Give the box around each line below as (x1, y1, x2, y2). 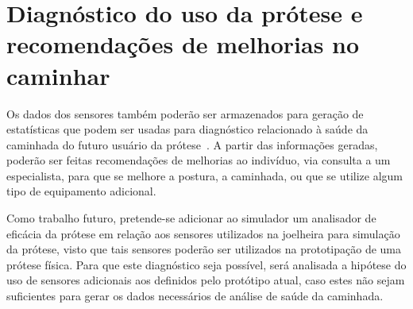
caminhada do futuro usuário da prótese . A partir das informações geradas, (6, 136, 378, 153)
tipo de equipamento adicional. (6, 183, 156, 199)
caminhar (6, 59, 110, 91)
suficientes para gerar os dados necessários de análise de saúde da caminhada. (6, 288, 384, 304)
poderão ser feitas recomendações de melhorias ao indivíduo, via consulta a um (6, 152, 391, 168)
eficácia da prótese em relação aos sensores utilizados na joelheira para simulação (6, 225, 400, 241)
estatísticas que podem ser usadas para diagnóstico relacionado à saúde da (6, 121, 369, 137)
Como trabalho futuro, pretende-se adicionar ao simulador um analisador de (6, 210, 376, 226)
